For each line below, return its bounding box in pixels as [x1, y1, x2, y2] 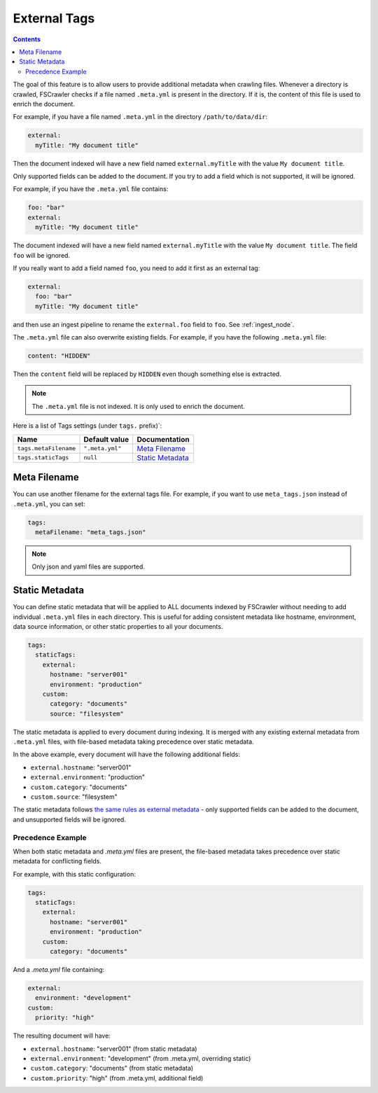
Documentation [136, 434, 190, 444]
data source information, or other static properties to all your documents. [13, 622, 223, 630]
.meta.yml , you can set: [13, 499, 85, 508]
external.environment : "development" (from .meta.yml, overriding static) [30, 1054, 251, 1062]
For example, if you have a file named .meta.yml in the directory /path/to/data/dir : [13, 113, 268, 121]
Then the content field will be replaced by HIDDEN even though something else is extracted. [13, 370, 281, 378]
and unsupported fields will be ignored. [13, 815, 126, 823]
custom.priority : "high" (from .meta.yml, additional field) [30, 1073, 204, 1082]
